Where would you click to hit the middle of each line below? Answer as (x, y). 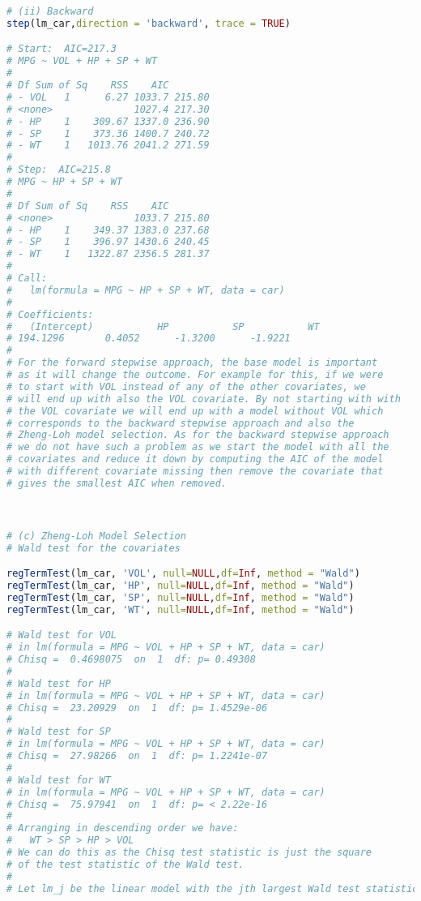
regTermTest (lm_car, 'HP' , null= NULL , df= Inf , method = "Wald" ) (181, 586)
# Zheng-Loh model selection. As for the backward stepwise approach (198, 435)
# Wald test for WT (59, 780)
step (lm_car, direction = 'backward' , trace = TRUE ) (149, 23)
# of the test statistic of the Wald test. (125, 864)
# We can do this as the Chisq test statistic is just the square (189, 853)
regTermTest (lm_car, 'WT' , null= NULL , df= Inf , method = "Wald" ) (181, 609)
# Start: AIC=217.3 (62, 49)
